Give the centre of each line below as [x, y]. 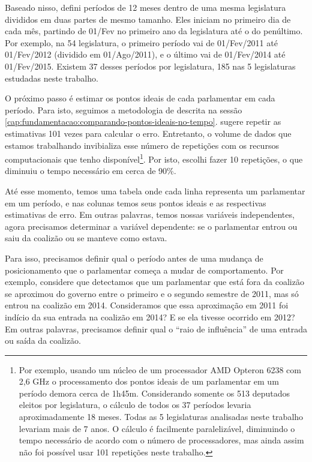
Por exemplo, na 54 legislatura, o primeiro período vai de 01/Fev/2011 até [141, 42]
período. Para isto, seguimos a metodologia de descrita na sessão [124, 109]
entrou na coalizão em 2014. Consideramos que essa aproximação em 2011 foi [147, 305]
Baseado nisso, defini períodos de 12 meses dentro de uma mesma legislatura [145, 7]
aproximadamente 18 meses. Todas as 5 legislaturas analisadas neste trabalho [161, 417]
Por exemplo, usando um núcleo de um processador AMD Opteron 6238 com [160, 369]
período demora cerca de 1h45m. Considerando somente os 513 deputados [154, 393]
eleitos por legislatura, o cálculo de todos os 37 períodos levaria [135, 405]
